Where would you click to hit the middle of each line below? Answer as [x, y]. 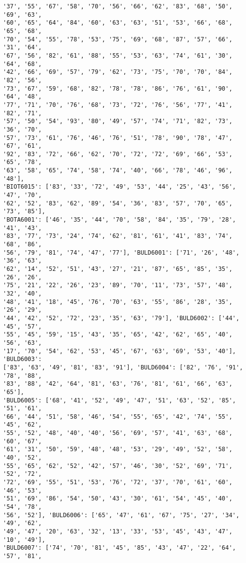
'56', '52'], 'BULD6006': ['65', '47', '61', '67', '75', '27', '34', [121, 515]
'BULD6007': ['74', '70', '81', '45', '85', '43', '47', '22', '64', [120, 548]
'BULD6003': [22, 359]
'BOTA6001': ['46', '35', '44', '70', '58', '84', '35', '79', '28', [120, 220]
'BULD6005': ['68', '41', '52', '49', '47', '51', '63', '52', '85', [120, 400]
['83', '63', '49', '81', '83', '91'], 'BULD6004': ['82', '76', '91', [123, 367]
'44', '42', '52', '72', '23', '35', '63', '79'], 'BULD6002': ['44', [121, 318]
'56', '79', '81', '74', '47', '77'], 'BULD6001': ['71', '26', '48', [121, 252]
